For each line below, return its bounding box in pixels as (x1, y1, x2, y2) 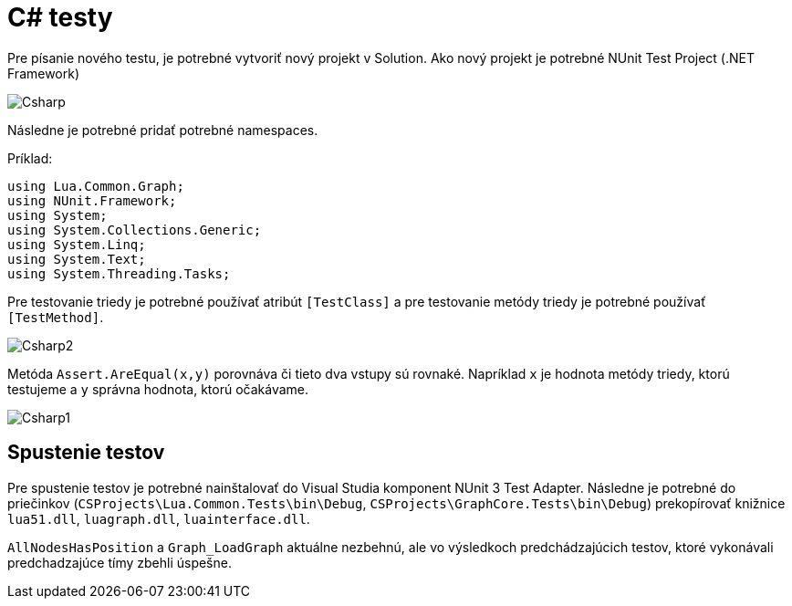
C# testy (7, 2, 113, 33)
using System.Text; (7, 251, 146, 266)
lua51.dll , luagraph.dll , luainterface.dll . (7, 510, 310, 527)
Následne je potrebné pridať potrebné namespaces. (7, 121, 318, 138)
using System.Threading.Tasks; (7, 266, 231, 281)
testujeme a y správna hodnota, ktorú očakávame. (7, 381, 309, 397)
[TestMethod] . (7, 308, 104, 325)
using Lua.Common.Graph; (7, 178, 184, 193)
